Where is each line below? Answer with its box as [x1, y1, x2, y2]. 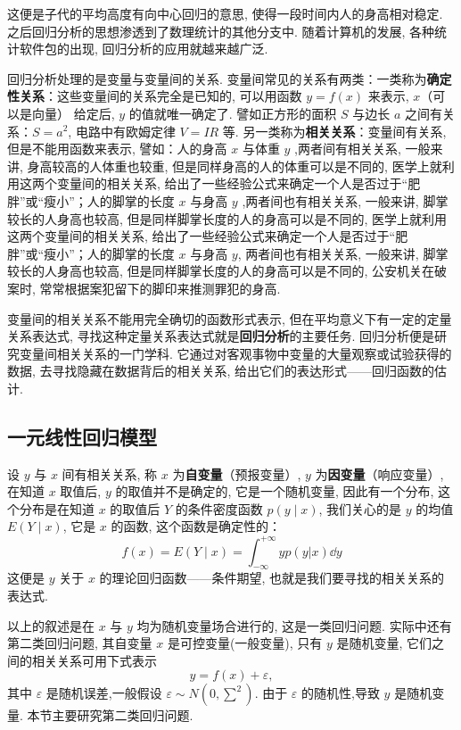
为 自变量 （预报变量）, [172, 464, 301, 483]
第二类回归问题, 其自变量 [7, 634, 152, 652]
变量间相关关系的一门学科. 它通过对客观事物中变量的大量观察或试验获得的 [19, 344, 452, 362]
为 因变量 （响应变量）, [315, 464, 444, 483]
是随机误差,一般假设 [45, 684, 162, 702]
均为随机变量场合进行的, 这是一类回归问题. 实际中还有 [136, 616, 452, 635]
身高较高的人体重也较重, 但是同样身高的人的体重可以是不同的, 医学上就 [27, 156, 442, 175]
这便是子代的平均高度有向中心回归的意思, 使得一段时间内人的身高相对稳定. [7, 4, 443, 22]
